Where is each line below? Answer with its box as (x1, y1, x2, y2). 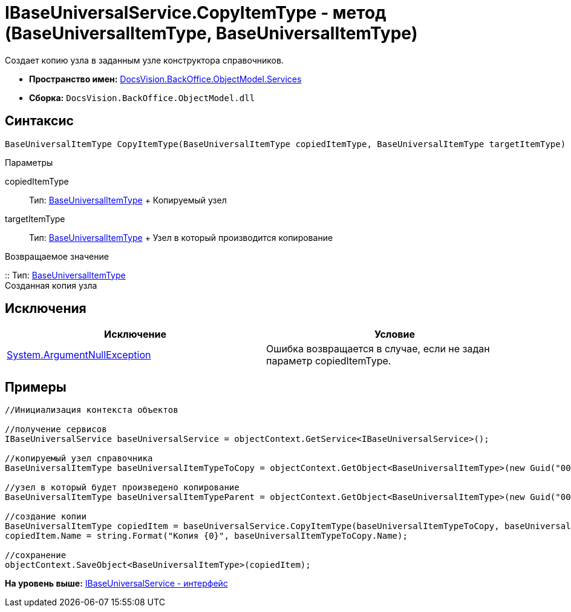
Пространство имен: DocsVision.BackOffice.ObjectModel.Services (29, 73, 302, 84)
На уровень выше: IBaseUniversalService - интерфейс (5, 578, 228, 589)
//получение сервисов (5, 424, 107, 435)
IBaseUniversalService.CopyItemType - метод (5, 2, 387, 23)
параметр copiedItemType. (266, 355, 391, 367)
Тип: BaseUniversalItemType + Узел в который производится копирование (29, 232, 333, 243)
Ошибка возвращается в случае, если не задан (266, 343, 490, 355)
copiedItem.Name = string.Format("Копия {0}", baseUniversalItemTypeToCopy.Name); (5, 531, 408, 541)
